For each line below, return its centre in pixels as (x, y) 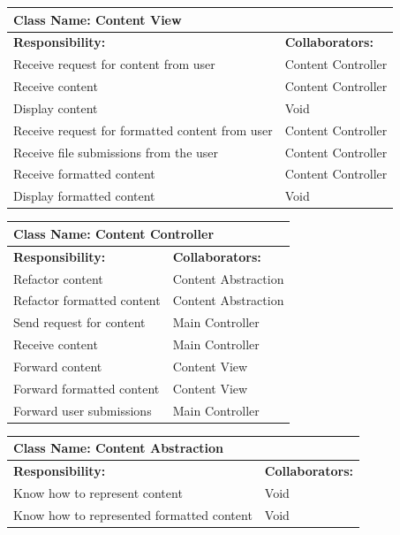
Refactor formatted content (87, 300)
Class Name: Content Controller (114, 233)
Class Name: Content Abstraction (119, 448)
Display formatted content (84, 196)
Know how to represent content (98, 492)
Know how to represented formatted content (133, 514)
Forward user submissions (83, 410)
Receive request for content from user (114, 64)
